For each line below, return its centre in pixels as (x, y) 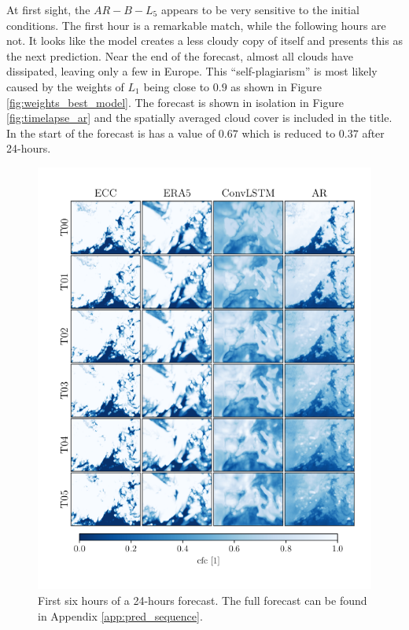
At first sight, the (48, 9)
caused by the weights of (65, 86)
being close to (177, 86)
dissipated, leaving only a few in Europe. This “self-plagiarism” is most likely (192, 71)
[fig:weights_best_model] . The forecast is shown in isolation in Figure (175, 102)
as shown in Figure (276, 86)
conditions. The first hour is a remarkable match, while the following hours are (196, 25)
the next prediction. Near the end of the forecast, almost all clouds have (180, 55)
